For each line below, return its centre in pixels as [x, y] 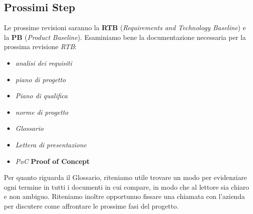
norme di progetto [42, 112]
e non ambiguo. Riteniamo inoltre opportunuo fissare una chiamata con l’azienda [125, 196]
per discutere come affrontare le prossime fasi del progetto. [91, 205]
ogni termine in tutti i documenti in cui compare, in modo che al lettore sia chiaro [126, 187]
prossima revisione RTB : [40, 46]
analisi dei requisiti [44, 62]
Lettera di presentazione [51, 144]
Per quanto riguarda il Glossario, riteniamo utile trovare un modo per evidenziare [126, 177]
